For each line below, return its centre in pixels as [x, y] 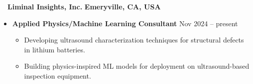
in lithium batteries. [55, 49]
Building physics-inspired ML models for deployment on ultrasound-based [137, 66]
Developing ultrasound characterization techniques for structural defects [134, 40]
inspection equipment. [58, 75]
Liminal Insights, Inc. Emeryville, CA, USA [84, 6]
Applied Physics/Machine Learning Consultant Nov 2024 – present [125, 23]
